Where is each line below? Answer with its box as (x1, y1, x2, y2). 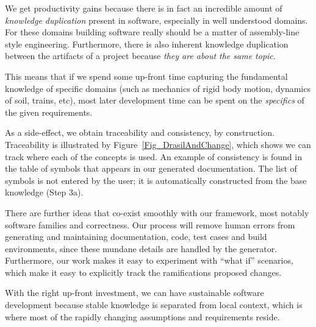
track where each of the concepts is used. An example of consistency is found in (5, 150, 302, 163)
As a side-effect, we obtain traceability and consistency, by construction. (5, 126, 275, 139)
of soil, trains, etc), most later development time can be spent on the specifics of (5, 94, 304, 107)
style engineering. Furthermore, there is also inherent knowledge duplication (5, 37, 289, 50)
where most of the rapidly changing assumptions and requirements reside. (5, 310, 280, 323)
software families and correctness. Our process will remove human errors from (5, 218, 295, 231)
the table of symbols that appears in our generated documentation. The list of (5, 162, 297, 175)
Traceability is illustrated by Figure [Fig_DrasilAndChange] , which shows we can (5, 138, 311, 150)
